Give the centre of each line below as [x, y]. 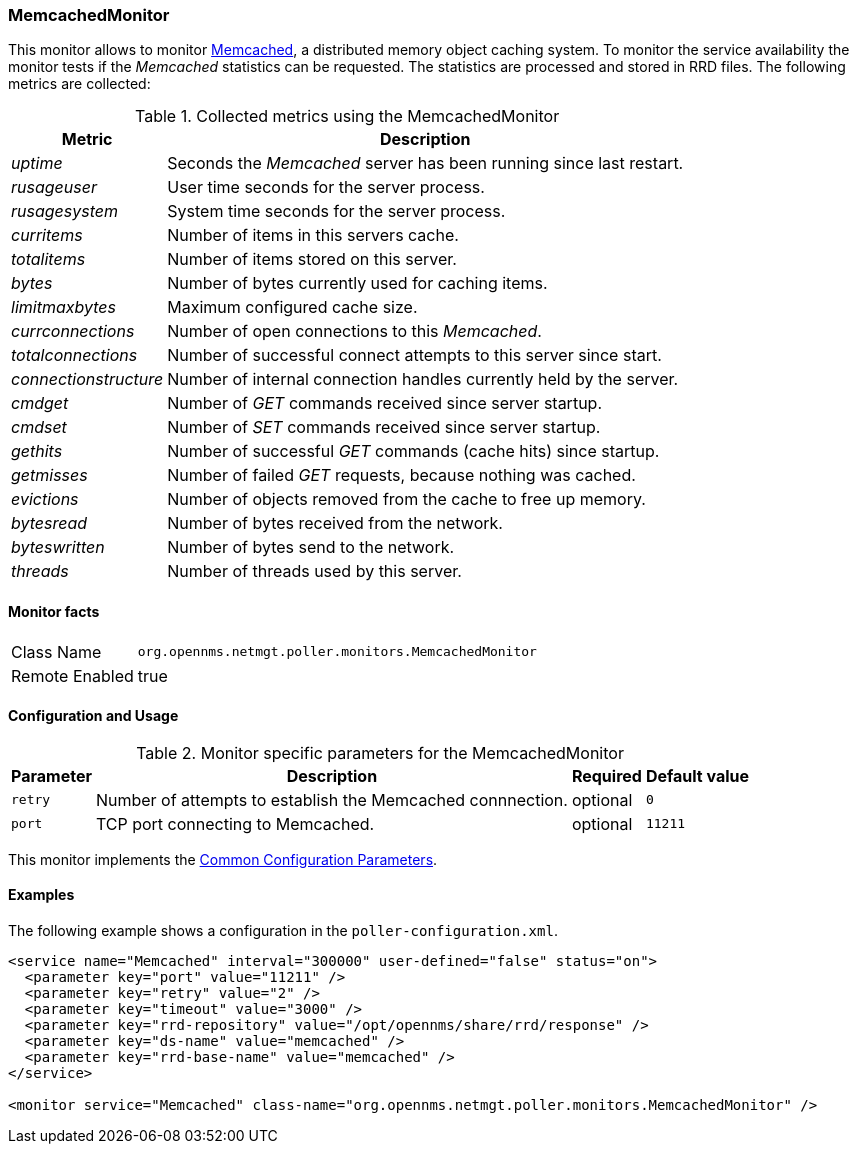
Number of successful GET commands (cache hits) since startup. [413, 451]
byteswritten [58, 547]
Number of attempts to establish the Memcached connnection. [331, 799]
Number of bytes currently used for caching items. [357, 283]
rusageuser [54, 187]
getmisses [49, 475]
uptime [37, 163]
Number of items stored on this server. [312, 259]
